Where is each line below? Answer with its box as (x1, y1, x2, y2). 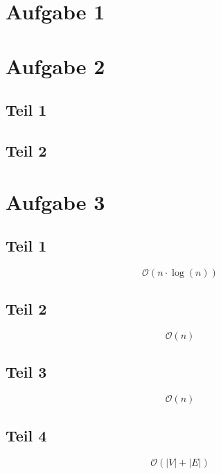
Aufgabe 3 (6, 187, 105, 216)
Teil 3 (6, 361, 47, 383)
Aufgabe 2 (6, 51, 105, 80)
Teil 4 (6, 424, 47, 446)
